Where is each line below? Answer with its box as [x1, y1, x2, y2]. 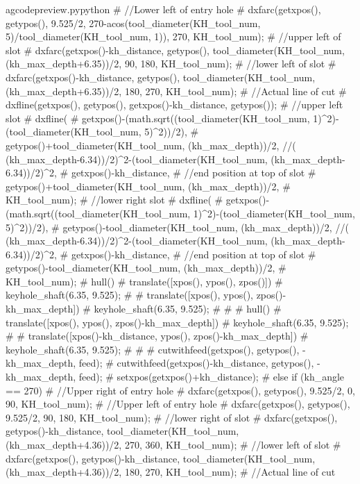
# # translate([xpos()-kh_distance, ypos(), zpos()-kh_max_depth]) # [6, 328, 309, 343]
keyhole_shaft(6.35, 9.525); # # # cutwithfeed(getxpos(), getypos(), [6, 342, 300, 356]
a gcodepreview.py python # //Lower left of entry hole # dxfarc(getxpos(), [6, 2, 321, 16]
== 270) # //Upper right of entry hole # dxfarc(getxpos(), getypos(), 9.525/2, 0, [6, 383, 355, 397]
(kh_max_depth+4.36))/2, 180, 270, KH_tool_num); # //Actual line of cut [6, 465, 336, 479]
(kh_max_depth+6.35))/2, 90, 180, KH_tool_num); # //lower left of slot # [6, 56, 336, 71]
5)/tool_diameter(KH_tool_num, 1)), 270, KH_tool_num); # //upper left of [6, 29, 341, 44]
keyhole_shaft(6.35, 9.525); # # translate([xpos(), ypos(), [6, 287, 253, 302]
